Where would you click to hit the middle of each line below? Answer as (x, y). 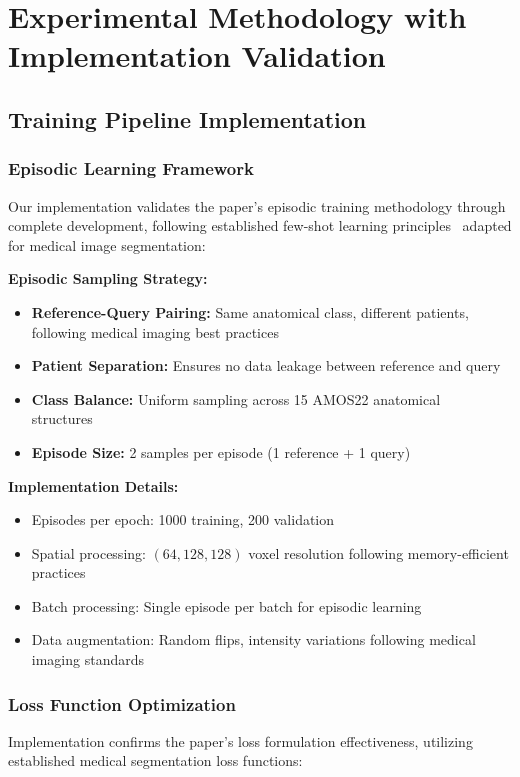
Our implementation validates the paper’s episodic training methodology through (257, 205)
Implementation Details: (93, 485)
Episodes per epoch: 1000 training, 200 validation (183, 519)
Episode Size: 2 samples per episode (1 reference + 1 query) (221, 451)
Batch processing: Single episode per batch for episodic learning (226, 605)
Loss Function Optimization (122, 703)
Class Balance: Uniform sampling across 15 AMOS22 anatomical (236, 398)
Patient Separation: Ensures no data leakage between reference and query (266, 365)
